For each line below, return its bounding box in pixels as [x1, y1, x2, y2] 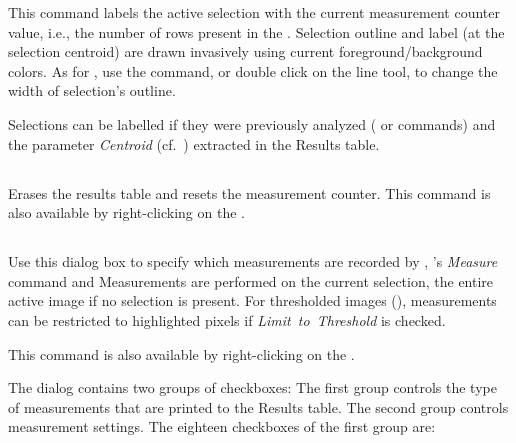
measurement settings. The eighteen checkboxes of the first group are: [8, 416, 436, 437]
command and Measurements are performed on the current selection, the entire [8, 270, 494, 291]
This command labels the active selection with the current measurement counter [8, 2, 500, 22]
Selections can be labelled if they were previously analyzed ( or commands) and [8, 113, 496, 134]
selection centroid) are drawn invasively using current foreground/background [8, 41, 483, 62]
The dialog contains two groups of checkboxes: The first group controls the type [8, 377, 497, 398]
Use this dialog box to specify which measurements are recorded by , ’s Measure [8, 251, 498, 272]
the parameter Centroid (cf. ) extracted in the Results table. [8, 133, 380, 154]
